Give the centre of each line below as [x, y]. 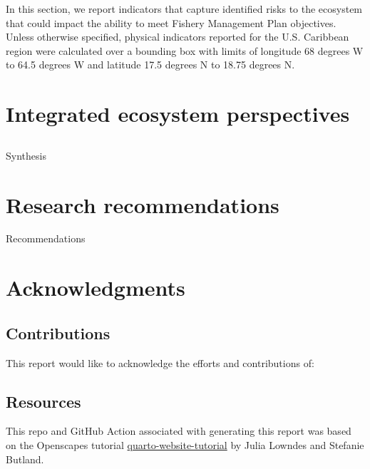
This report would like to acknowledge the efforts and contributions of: [160, 362]
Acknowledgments [96, 288]
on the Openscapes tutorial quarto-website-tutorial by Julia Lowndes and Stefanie [185, 445]
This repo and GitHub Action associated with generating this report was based [179, 431]
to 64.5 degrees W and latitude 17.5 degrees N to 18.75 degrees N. [150, 65]
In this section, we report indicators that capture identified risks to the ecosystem [184, 9]
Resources [43, 401]
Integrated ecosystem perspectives [178, 114]
